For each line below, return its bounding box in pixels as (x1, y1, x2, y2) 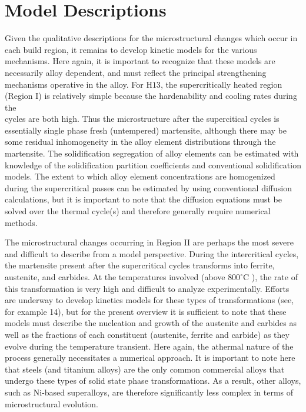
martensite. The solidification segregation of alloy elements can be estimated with (5, 147, 299, 160)
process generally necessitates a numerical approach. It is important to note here (5, 351, 295, 364)
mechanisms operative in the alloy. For (5, 78, 144, 90)
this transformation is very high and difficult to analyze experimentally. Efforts (5, 282, 290, 294)
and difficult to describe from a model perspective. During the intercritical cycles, (5, 247, 299, 260)
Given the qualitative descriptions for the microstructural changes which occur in (5, 32, 298, 44)
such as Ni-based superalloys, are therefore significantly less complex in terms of (5, 386, 294, 398)
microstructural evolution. (5, 397, 98, 410)
